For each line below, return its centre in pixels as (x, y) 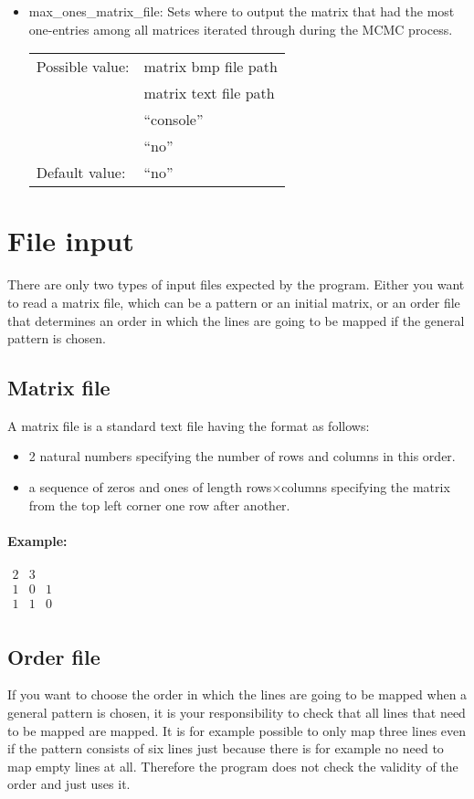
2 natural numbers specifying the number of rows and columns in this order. (242, 456)
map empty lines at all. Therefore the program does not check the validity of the (233, 766)
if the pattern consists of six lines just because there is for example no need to (226, 748)
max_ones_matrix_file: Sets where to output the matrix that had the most (242, 11)
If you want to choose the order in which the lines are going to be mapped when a (237, 694)
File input (71, 241)
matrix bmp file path (211, 67)
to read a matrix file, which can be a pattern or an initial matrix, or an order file (234, 302)
